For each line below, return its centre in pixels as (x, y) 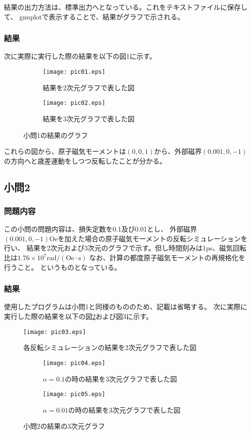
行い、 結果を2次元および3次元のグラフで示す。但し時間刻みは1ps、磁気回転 (125, 248)
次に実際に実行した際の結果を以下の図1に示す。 (80, 56)
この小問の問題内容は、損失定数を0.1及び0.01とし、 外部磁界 (100, 229)
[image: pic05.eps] (74, 394)
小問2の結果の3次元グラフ (64, 426)
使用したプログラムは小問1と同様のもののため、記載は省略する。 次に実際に (126, 307)
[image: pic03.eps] (55, 332)
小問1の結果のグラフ (56, 135)
